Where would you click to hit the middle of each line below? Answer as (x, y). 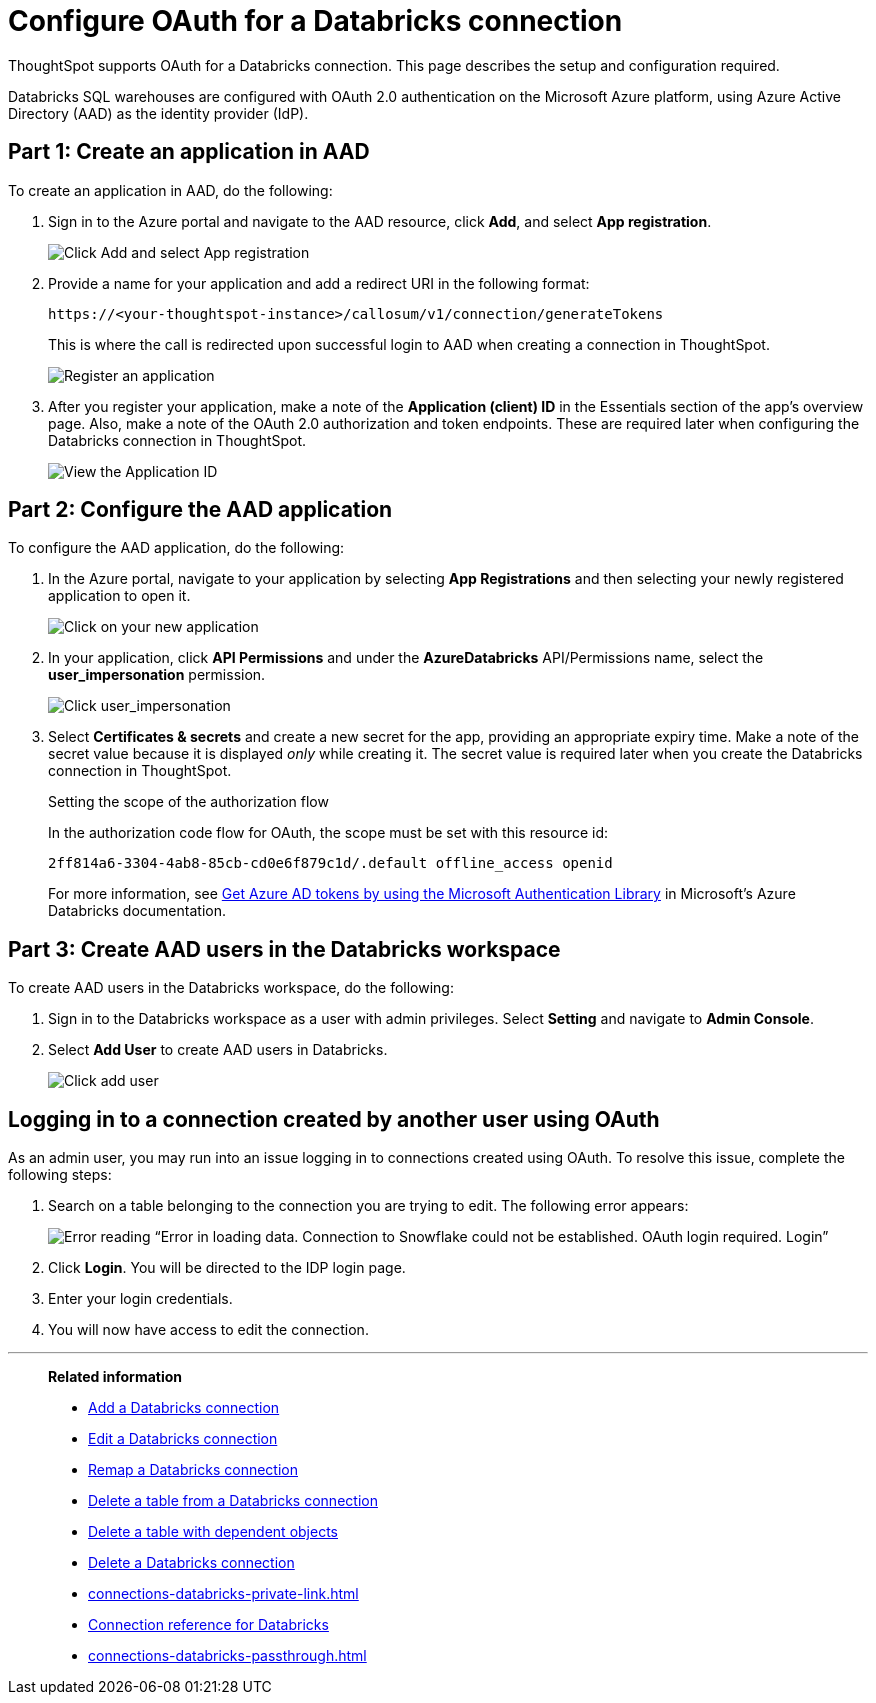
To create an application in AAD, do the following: (170, 190)
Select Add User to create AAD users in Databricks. (218, 1050)
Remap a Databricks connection (193, 1470)
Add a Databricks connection (184, 1408)
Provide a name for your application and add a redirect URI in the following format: (319, 283)
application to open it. (119, 596)
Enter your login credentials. (140, 1299)
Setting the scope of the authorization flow (188, 802)
